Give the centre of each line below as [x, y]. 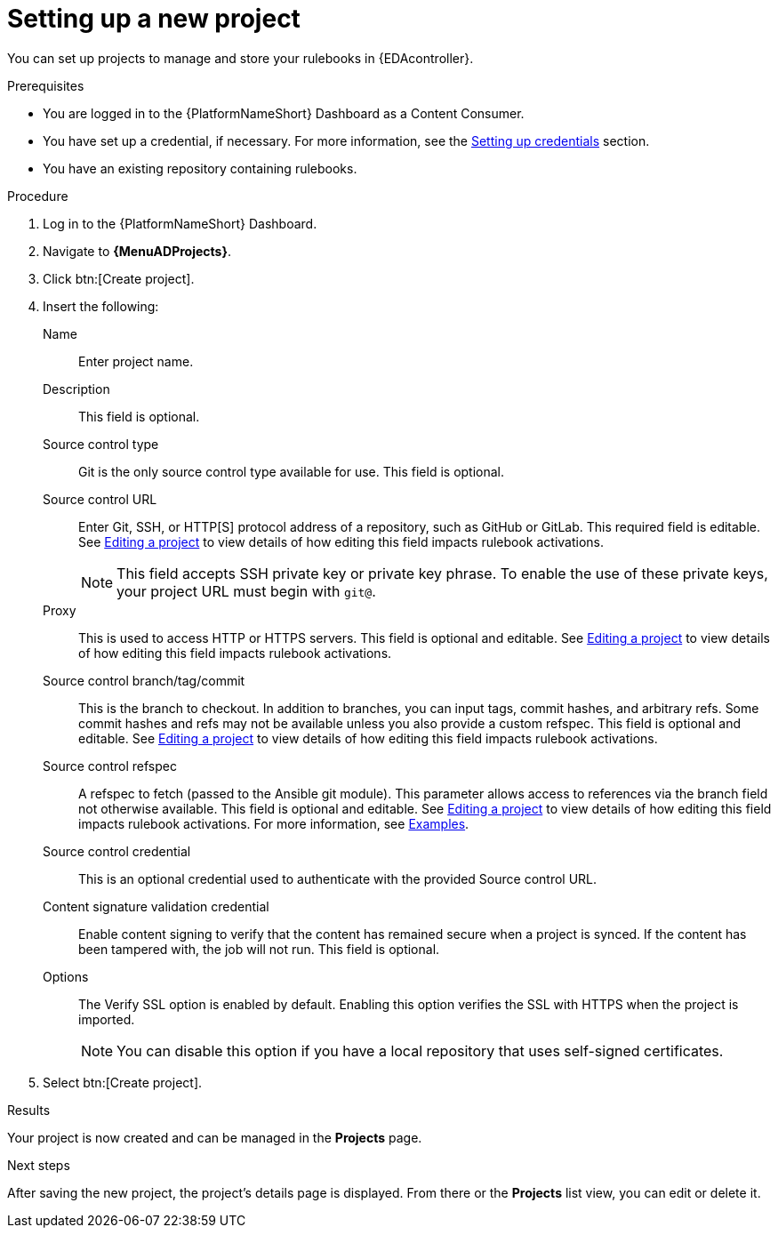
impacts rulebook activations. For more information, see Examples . [274, 823]
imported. [107, 1019]
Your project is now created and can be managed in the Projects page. [215, 1137]
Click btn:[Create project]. [119, 278]
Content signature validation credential [156, 906]
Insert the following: [101, 306]
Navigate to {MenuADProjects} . [137, 251]
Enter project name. [136, 361]
